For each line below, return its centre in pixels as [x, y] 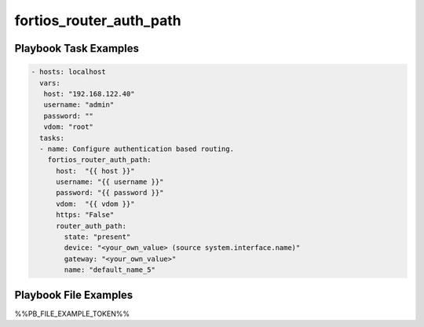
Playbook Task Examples [77, 48]
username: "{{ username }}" [110, 182]
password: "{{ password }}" [110, 193]
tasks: [52, 138]
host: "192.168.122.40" [89, 94]
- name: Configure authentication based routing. [137, 149]
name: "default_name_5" [110, 270]
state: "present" [97, 237]
